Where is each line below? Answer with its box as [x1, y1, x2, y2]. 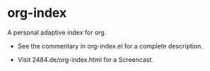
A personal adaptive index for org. [7, 28, 107, 37]
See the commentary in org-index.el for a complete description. [17, 41, 204, 50]
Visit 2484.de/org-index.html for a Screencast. [17, 55, 154, 64]
